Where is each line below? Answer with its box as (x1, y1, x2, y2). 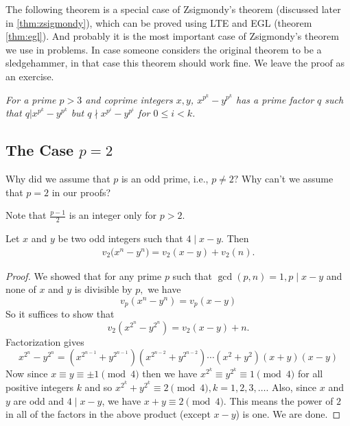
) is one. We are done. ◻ (235, 407, 341, 421)
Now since (5, 366, 48, 381)
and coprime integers (85, 92, 173, 106)
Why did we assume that (5, 171, 110, 185)
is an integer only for (69, 208, 157, 222)
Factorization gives (5, 334, 84, 348)
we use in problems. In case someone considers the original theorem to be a (5, 42, 322, 56)
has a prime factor (236, 92, 314, 106)
